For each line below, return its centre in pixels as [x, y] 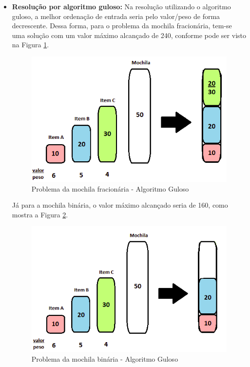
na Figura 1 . [30, 45]
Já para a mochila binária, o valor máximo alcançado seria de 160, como [120, 205]
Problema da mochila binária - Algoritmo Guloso [105, 358]
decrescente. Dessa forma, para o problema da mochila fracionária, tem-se [122, 26]
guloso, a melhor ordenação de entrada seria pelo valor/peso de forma [116, 16]
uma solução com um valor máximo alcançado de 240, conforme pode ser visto [129, 35]
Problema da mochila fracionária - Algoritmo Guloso [110, 188]
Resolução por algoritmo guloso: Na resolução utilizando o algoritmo [121, 6]
